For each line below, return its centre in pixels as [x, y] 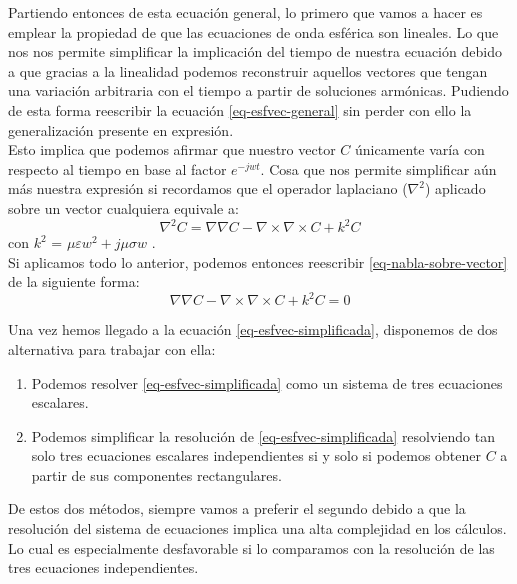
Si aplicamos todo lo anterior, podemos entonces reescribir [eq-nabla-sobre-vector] [258, 261]
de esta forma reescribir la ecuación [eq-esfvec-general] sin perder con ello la [240, 109]
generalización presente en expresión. [121, 129]
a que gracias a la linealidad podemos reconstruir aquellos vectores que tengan [248, 70]
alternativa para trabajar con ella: [112, 348]
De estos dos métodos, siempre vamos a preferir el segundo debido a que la [237, 508]
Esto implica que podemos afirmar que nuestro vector [172, 149]
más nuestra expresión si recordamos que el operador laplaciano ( [208, 188]
